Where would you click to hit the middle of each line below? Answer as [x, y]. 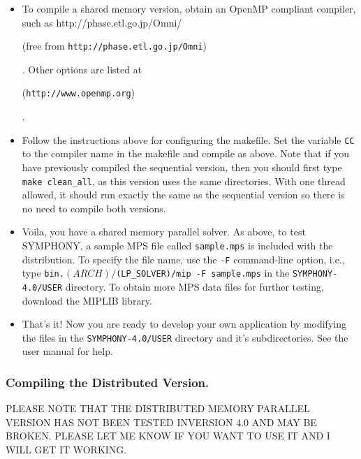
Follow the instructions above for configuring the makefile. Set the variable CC [188, 139]
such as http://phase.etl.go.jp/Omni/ [102, 22]
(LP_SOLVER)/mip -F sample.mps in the [203, 273]
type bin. [43, 273]
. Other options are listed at [82, 69]
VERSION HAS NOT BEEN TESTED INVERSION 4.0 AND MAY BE [161, 422]
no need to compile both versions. [94, 208]
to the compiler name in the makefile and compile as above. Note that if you [186, 153]
